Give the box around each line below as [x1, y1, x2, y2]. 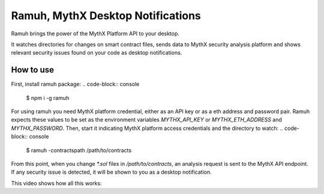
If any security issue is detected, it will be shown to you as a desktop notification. [11, 168, 212, 176]
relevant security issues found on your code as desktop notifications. [11, 49, 182, 56]
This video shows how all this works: [11, 180, 102, 187]
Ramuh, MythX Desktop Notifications [11, 9, 201, 22]
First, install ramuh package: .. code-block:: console [11, 81, 140, 88]
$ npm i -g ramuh [26, 94, 70, 101]
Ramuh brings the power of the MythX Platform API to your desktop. [11, 30, 180, 37]
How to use [11, 65, 54, 75]
